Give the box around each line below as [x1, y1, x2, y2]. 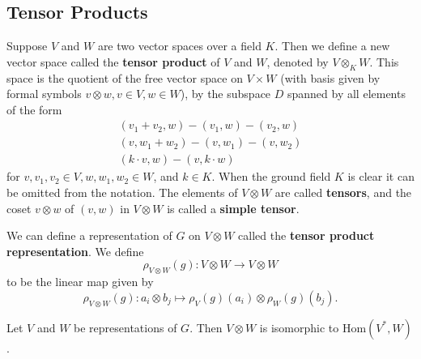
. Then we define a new [274, 37, 390, 54]
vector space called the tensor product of [6, 53, 220, 70]
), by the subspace [180, 85, 271, 102]
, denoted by [266, 53, 329, 70]
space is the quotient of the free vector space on [6, 69, 243, 86]
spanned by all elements [287, 85, 406, 102]
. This [369, 53, 399, 70]
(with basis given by [280, 69, 381, 86]
